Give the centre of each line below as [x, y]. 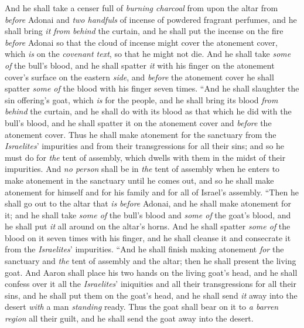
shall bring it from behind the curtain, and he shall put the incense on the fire [144, 31]
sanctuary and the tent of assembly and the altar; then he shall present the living [151, 261]
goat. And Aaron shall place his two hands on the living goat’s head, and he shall [151, 272]
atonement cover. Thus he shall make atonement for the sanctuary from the [141, 134]
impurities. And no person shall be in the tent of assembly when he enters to [142, 169]
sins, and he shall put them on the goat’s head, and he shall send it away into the [151, 295]
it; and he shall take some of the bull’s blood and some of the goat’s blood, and [148, 214]
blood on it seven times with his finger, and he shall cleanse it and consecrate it [148, 237]
